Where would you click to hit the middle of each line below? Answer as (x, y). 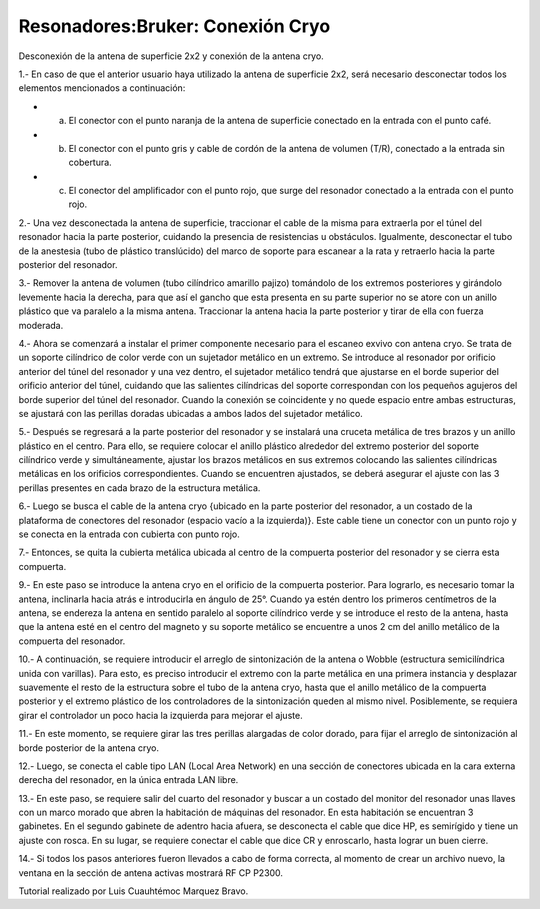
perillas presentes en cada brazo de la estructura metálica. (139, 487)
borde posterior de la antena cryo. (89, 747)
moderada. (41, 325)
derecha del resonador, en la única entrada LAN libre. (128, 780)
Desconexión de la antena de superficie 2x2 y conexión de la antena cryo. (171, 56)
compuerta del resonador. (72, 641)
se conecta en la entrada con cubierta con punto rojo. (129, 534)
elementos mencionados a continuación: (102, 88)
